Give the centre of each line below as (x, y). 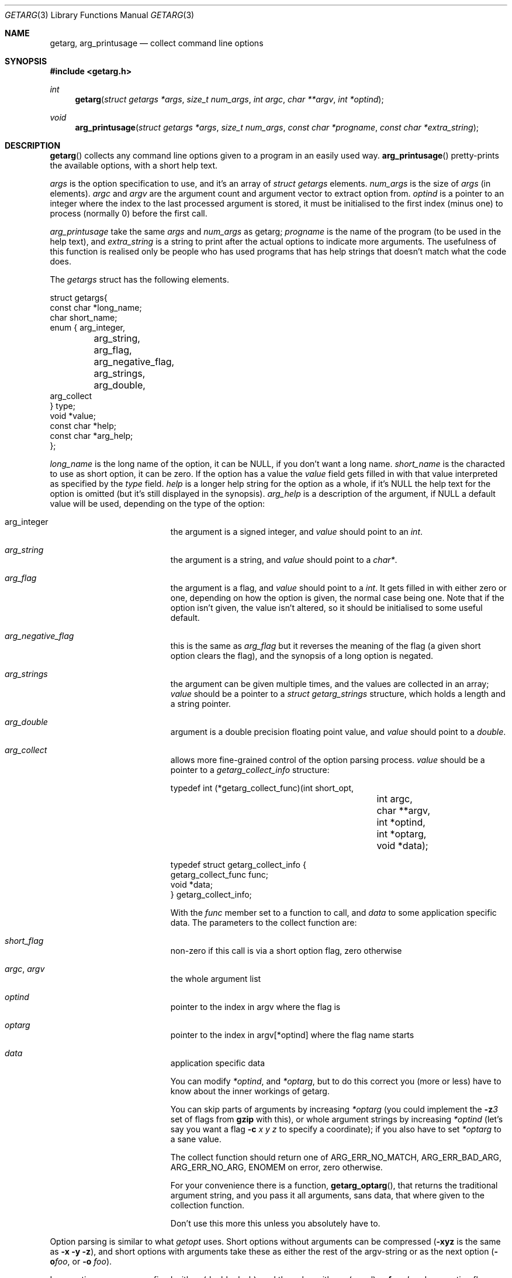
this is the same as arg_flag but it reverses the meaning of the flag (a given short (326, 646)
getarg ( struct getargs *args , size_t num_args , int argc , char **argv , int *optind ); (229, 99)
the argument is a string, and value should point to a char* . (284, 560)
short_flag (24, 941)
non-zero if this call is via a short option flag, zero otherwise (286, 951)
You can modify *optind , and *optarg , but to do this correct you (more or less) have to (336, 1081)
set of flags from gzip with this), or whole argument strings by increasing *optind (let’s (337, 1119)
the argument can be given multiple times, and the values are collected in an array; (330, 684)
